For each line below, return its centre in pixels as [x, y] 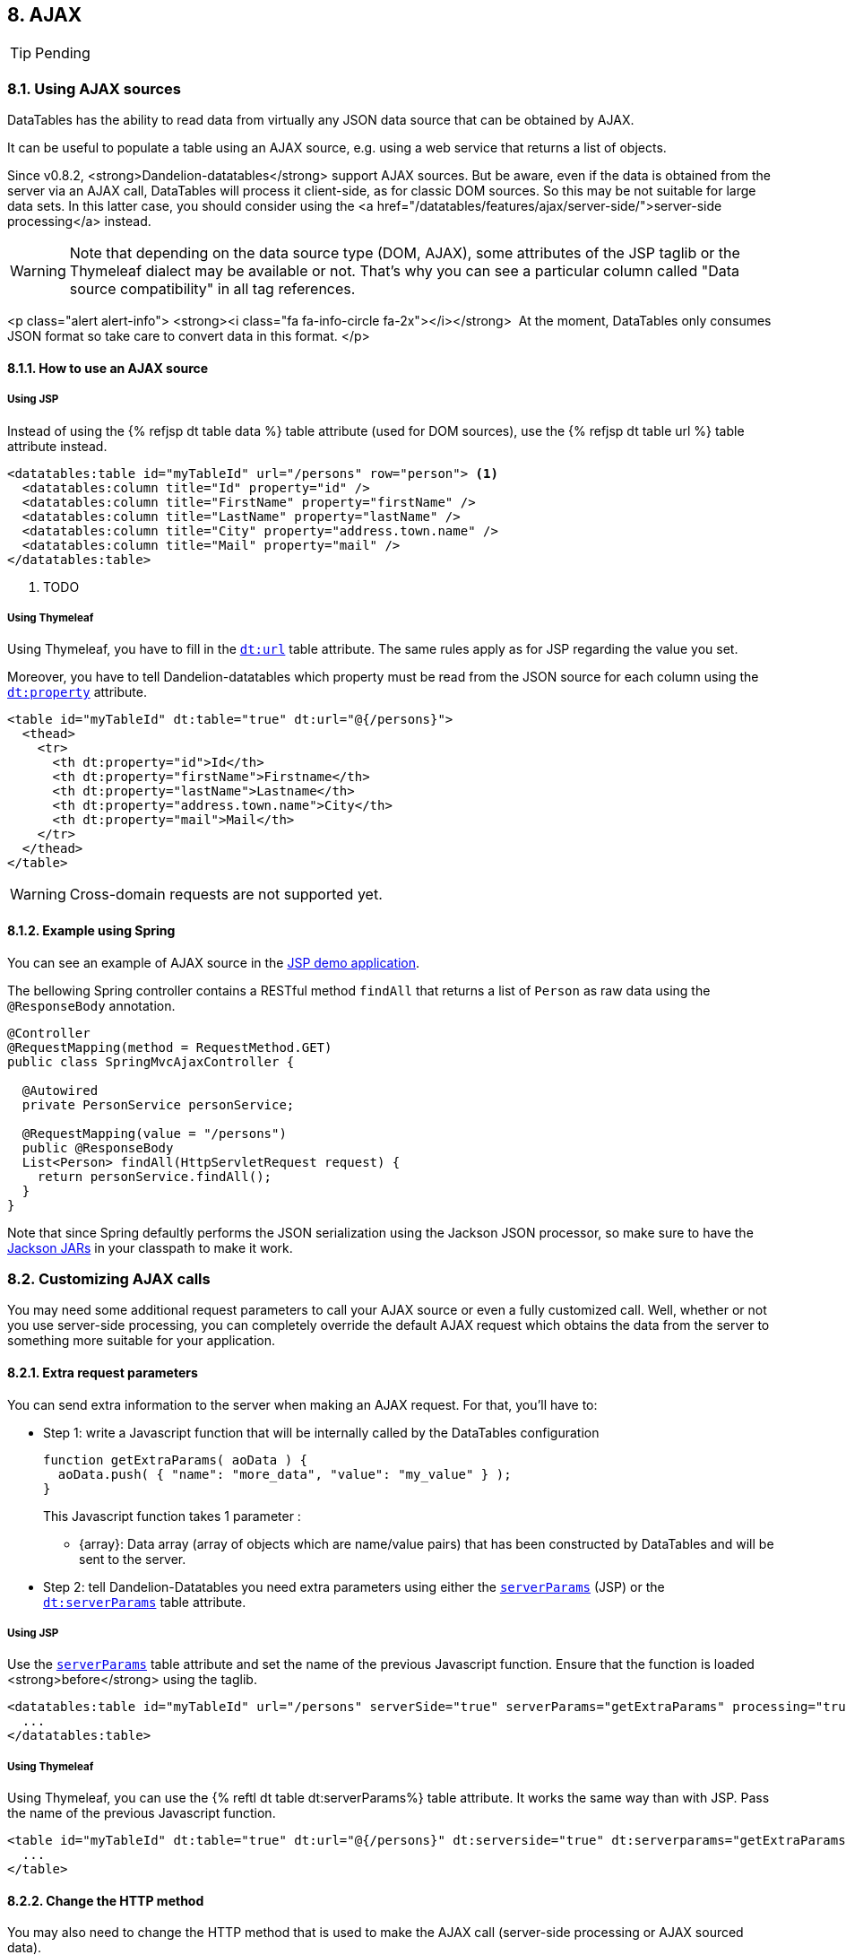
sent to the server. [133, 1559]
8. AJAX [45, 15]
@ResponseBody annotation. [91, 1005]
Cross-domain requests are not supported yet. [226, 895]
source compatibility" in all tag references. [212, 289]
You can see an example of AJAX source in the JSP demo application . [214, 962]
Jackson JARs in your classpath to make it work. [150, 1247]
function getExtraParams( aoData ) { [176, 1460]
